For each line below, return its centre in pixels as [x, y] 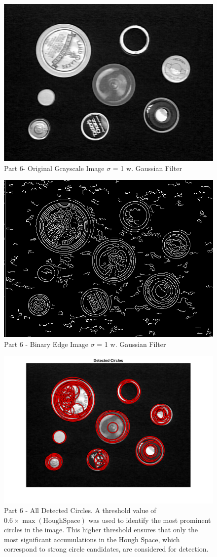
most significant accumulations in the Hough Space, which [92, 539]
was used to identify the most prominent [150, 520]
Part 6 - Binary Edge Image [46, 344]
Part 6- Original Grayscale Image [54, 168]
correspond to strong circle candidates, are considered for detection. [106, 549]
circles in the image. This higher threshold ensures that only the [101, 530]
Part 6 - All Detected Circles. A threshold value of [80, 510]
